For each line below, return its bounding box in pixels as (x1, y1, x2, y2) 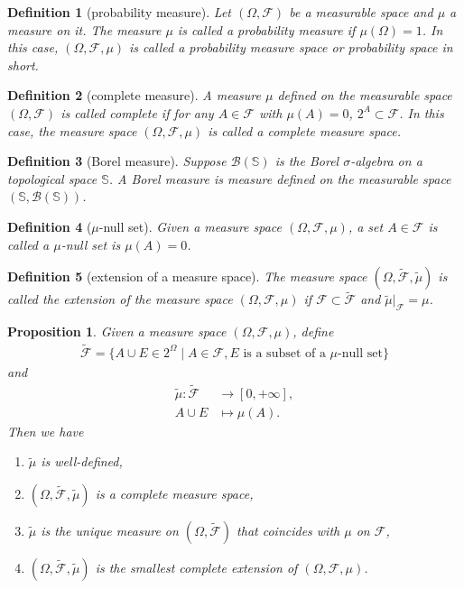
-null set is (60, 235, 121, 253)
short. (7, 55, 39, 74)
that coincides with (237, 521, 340, 540)
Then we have (7, 421, 84, 440)
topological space (7, 169, 97, 188)
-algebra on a (350, 152, 422, 170)
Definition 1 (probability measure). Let (7, 3, 231, 21)
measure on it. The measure (7, 20, 162, 39)
